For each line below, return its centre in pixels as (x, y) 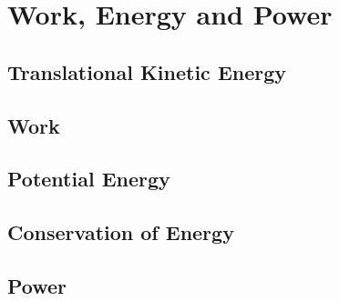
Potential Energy (89, 179)
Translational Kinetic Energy (147, 71)
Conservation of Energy (121, 232)
